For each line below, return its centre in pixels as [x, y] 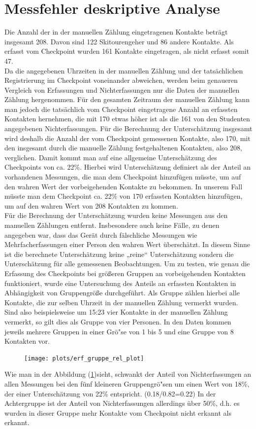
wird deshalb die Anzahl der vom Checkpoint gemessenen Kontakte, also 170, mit [128, 138]
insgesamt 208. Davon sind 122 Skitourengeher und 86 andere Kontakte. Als [119, 41]
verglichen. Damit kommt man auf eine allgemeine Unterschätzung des [111, 157]
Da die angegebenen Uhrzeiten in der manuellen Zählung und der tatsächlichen [124, 70]
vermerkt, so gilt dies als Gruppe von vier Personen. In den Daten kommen [118, 321]
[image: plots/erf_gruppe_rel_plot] [84, 358]
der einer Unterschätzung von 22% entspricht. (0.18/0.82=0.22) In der [110, 393]
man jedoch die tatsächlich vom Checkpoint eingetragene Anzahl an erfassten [121, 109]
